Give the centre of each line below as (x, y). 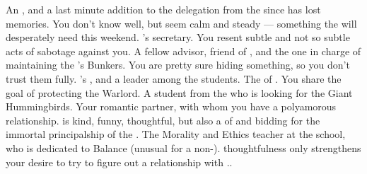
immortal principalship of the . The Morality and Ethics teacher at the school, (176, 134)
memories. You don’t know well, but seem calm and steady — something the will (181, 23)
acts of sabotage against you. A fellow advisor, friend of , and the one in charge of (183, 51)
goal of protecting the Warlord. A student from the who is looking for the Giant (179, 92)
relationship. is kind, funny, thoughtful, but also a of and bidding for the (163, 120)
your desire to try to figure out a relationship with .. (119, 162)
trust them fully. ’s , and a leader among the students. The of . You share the (174, 78)
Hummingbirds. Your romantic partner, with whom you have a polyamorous (171, 106)
